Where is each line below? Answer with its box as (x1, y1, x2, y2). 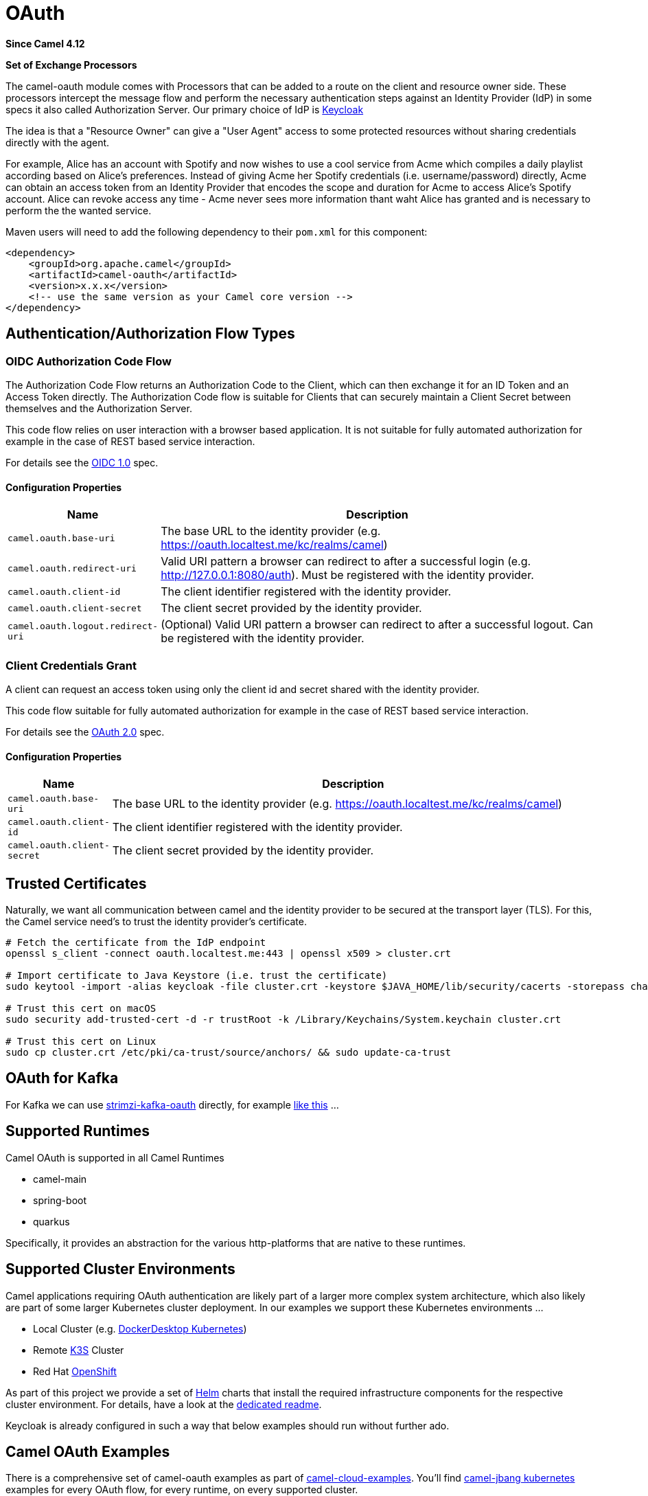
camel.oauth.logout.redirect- (8, 621, 159, 632)
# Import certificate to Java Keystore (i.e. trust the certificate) (5, 970, 388, 981)
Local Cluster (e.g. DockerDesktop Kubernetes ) (33, 1322, 247, 1335)
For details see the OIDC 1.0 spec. (5, 456, 159, 468)
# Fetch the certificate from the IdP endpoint (5, 937, 266, 948)
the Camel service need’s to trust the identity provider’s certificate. (5, 916, 308, 927)
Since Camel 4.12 (5, 37, 85, 49)
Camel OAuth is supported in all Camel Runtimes (5, 1151, 224, 1164)
